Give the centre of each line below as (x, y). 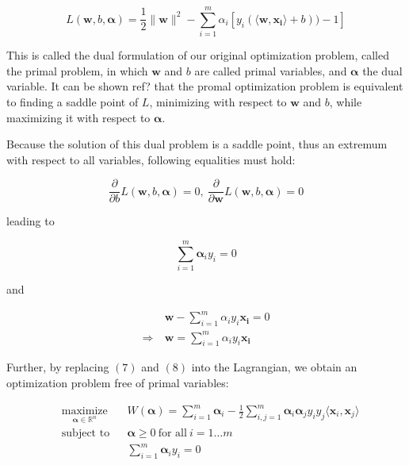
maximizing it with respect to (78, 117)
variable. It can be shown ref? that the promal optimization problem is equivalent (205, 86)
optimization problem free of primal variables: (118, 382)
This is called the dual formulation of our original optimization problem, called (198, 55)
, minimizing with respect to (218, 101)
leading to (31, 221)
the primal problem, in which (77, 70)
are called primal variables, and (271, 70)
